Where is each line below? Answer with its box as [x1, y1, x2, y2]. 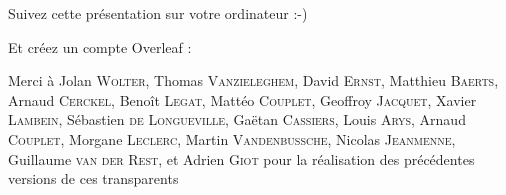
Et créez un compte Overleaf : [8, 36, 192, 57]
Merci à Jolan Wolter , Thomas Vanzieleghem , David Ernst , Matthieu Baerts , [8, 70, 499, 91]
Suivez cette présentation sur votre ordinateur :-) [8, 3, 308, 23]
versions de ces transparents [8, 168, 179, 189]
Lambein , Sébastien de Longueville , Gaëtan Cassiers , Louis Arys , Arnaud [8, 109, 466, 130]
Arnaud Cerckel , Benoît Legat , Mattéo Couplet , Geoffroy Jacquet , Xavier [8, 89, 477, 110]
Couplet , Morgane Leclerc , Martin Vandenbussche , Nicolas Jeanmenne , [8, 128, 456, 149]
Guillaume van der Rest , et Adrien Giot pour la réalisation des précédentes [8, 148, 475, 169]
